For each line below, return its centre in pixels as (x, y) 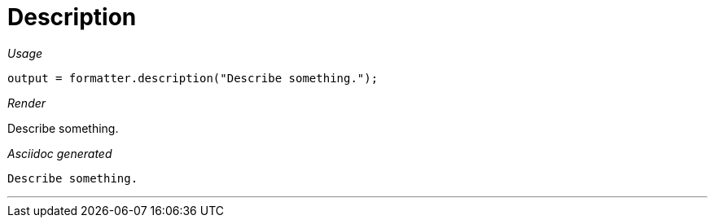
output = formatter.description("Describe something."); (193, 78)
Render (27, 103)
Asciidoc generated (60, 153)
